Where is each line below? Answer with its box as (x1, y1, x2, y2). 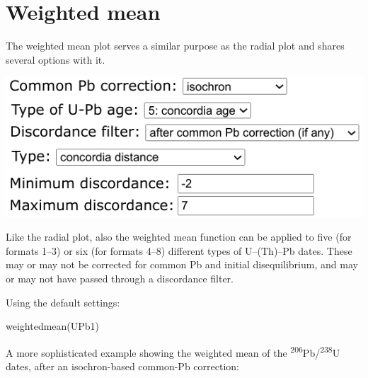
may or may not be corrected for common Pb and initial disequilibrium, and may (6, 257, 358, 272)
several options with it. (6, 52, 105, 67)
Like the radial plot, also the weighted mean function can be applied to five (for (6, 229, 352, 244)
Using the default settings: (6, 294, 120, 309)
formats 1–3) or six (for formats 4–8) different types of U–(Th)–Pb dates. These (6, 243, 352, 258)
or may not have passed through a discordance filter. (6, 271, 234, 285)
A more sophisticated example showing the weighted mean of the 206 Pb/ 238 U (6, 343, 340, 360)
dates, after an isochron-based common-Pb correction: (6, 359, 239, 374)
